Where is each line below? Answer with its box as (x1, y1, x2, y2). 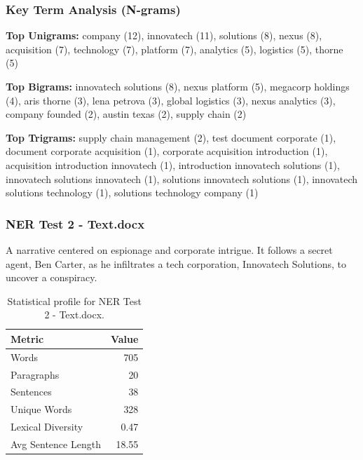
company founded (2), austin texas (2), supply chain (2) (6, 107, 247, 121)
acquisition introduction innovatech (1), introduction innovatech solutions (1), (6, 157, 340, 172)
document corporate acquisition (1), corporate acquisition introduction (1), (6, 144, 328, 158)
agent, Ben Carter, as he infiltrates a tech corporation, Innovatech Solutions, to (6, 256, 346, 271)
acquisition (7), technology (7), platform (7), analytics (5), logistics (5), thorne (6, 41, 343, 56)
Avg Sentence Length (11, 437, 101, 451)
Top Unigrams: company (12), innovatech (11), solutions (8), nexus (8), (6, 28, 322, 43)
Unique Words (11, 402, 72, 417)
